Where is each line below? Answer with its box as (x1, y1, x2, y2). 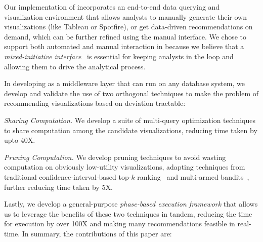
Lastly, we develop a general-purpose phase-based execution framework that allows (4, 198, 258, 209)
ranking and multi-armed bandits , (137, 171, 249, 182)
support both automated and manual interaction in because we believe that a (4, 41, 244, 52)
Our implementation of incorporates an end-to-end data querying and (4, 2, 220, 12)
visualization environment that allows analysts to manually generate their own (4, 11, 247, 22)
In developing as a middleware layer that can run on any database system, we (4, 78, 245, 89)
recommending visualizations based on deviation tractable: (4, 98, 186, 108)
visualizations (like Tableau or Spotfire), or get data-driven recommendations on (4, 21, 253, 32)
